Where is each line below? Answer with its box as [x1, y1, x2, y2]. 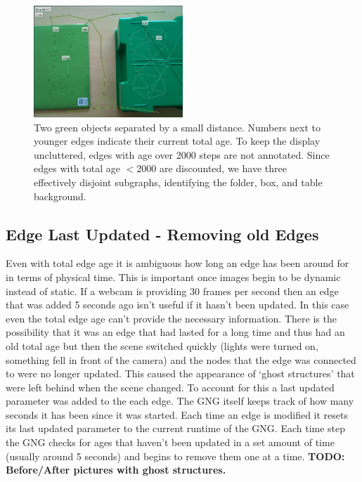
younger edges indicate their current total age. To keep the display [34, 133, 321, 148]
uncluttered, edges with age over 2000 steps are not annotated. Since [34, 147, 330, 162]
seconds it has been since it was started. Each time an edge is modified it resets [6, 407, 348, 422]
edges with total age [34, 161, 120, 176]
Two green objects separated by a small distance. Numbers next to [34, 119, 321, 134]
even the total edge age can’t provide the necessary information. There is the [6, 311, 337, 325]
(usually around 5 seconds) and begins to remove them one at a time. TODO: [6, 448, 345, 463]
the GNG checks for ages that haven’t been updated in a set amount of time [6, 435, 335, 450]
